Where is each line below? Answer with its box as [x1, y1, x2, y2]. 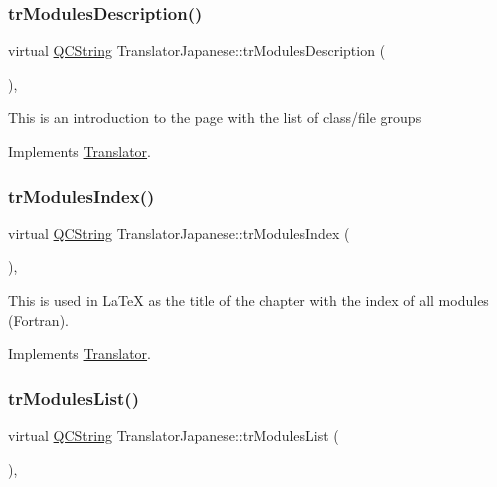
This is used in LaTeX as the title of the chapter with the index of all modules [8, 290, 489, 310]
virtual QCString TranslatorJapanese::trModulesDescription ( [8, 40, 386, 61]
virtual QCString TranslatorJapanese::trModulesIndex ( [8, 222, 350, 243]
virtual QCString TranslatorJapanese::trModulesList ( [8, 425, 339, 445]
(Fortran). [8, 309, 69, 330]
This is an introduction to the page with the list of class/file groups [8, 107, 422, 128]
